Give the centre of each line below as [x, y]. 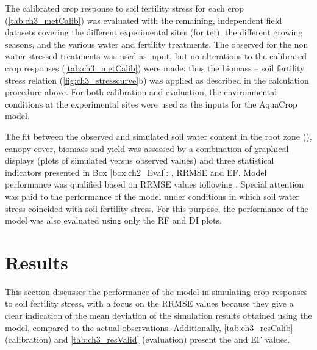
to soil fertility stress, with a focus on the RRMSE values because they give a [149, 303]
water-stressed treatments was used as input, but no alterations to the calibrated [156, 56]
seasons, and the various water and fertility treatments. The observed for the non [157, 44]
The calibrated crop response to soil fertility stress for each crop [124, 8]
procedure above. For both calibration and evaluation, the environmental [141, 92]
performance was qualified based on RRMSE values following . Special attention [155, 184]
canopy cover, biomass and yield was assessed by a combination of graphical [147, 148]
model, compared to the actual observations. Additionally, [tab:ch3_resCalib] [149, 327]
